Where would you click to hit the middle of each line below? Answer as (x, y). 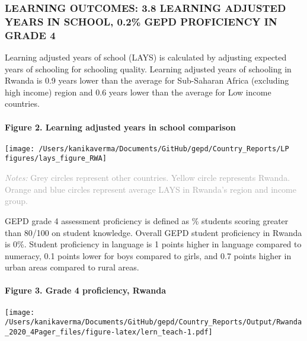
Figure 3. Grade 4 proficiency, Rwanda (86, 290)
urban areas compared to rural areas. (72, 267)
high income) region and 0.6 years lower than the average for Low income (138, 92)
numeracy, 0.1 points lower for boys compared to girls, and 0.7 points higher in (148, 255)
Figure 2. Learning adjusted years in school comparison (120, 127)
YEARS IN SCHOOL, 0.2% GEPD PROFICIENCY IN (141, 21)
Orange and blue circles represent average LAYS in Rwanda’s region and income (151, 189)
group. (16, 201)
